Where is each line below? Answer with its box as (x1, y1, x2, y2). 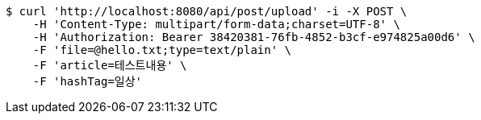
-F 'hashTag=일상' (32, 75, 143, 88)
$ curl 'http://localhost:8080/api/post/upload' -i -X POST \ (6, 5, 408, 18)
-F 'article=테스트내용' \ (32, 59, 187, 72)
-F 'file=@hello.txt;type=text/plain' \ (32, 43, 292, 56)
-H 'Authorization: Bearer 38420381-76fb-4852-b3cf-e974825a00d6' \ (32, 31, 475, 43)
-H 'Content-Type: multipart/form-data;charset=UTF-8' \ (32, 18, 400, 31)
